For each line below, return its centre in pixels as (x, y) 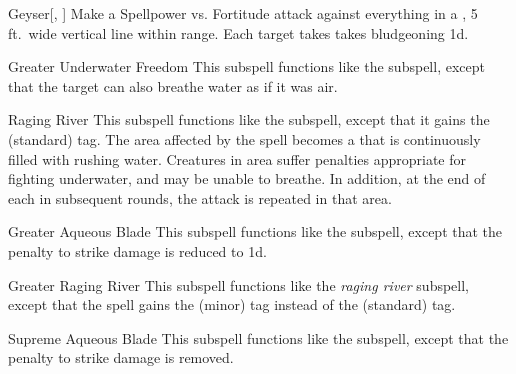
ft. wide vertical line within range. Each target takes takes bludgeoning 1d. (238, 32)
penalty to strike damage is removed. (121, 357)
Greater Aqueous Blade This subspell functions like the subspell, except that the (255, 231)
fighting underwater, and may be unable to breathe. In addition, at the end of (247, 178)
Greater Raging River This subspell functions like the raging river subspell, (239, 284)
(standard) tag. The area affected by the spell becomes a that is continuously (244, 138)
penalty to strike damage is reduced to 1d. (137, 250)
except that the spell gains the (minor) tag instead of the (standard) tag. (232, 304)
